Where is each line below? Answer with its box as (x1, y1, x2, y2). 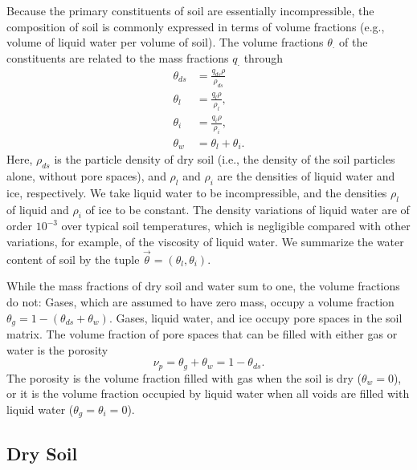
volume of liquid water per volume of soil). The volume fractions (6, 34, 324, 51)
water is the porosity (6, 341, 108, 358)
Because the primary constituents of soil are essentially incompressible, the (6, 2, 374, 18)
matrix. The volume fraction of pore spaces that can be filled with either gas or (6, 326, 398, 342)
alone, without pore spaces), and (6, 168, 166, 184)
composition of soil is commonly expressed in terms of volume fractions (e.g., (6, 18, 385, 34)
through (243, 49, 283, 66)
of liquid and (6, 201, 69, 217)
